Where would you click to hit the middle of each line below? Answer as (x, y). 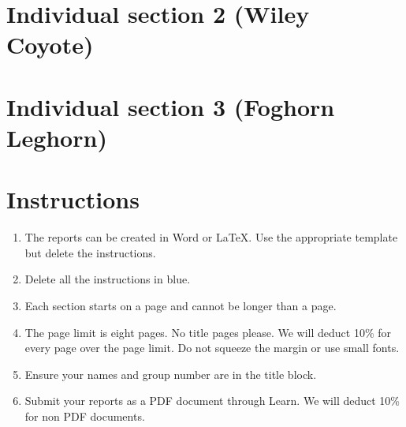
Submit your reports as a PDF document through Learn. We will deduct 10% (212, 401)
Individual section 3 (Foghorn (171, 106)
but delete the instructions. (90, 252)
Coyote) (50, 45)
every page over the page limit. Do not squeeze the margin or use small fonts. (212, 348)
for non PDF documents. (85, 416)
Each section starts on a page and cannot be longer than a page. (181, 306)
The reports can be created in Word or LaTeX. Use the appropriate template (211, 237)
